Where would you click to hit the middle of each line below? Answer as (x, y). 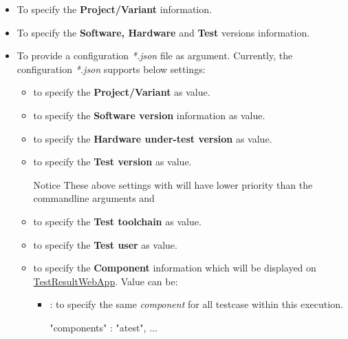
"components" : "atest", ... (104, 327)
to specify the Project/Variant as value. (122, 92)
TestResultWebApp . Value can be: (106, 281)
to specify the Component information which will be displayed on (175, 268)
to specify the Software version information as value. (149, 115)
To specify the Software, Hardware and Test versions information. (163, 32)
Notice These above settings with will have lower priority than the (173, 184)
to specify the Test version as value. (112, 162)
